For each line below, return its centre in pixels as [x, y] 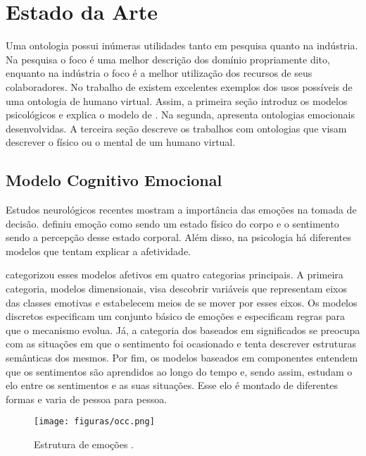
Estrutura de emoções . [84, 444]
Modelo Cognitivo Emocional [114, 180]
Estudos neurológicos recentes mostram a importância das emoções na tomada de [181, 210]
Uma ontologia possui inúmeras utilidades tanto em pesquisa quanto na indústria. [182, 45]
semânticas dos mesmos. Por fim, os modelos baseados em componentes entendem [182, 358]
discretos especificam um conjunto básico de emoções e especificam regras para [176, 316]
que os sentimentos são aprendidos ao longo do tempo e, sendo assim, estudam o [179, 371]
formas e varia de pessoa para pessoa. [87, 399]
